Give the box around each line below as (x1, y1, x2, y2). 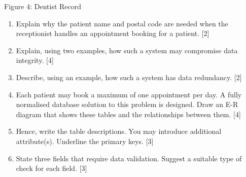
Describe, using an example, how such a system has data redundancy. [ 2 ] (16, 72, 242, 82)
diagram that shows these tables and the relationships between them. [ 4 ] (16, 109, 241, 119)
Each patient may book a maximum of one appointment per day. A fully (16, 89, 242, 99)
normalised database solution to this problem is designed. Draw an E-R (16, 99, 238, 110)
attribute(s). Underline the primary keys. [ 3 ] (16, 135, 154, 146)
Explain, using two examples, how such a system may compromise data (16, 45, 238, 55)
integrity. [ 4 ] (16, 55, 54, 65)
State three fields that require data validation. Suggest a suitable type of (16, 153, 242, 163)
